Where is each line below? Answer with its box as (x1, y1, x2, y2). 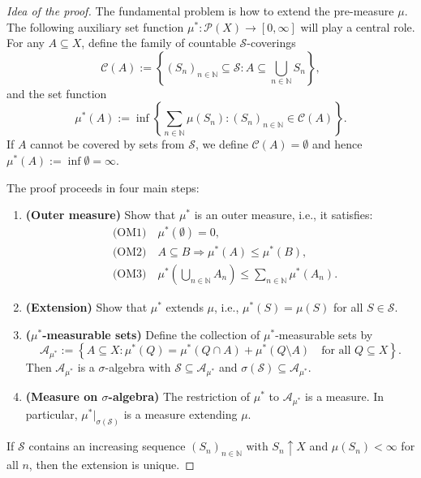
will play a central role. (300, 18, 415, 35)
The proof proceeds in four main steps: (6, 179, 200, 196)
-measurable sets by (275, 325, 373, 342)
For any (6, 34, 45, 51)
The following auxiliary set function (6, 18, 184, 35)
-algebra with (105, 359, 171, 376)
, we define (195, 136, 248, 153)
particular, (25, 406, 78, 423)
